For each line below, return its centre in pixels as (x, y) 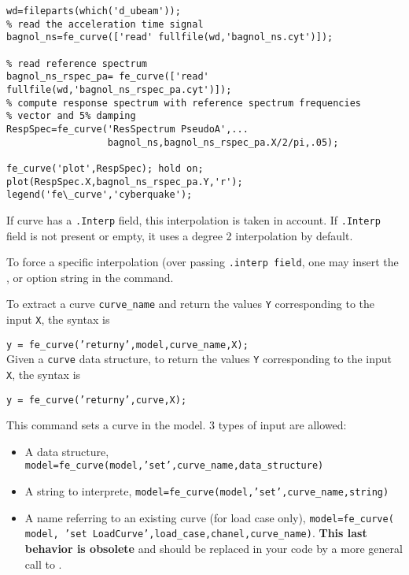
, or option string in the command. (90, 277)
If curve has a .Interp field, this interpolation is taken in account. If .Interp (193, 219)
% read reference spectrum (77, 63)
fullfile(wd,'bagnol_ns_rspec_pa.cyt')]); (119, 89)
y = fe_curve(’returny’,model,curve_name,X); (127, 345)
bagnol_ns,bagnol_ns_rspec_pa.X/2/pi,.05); (223, 142)
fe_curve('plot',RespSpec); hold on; (105, 168)
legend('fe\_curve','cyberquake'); (99, 195)
